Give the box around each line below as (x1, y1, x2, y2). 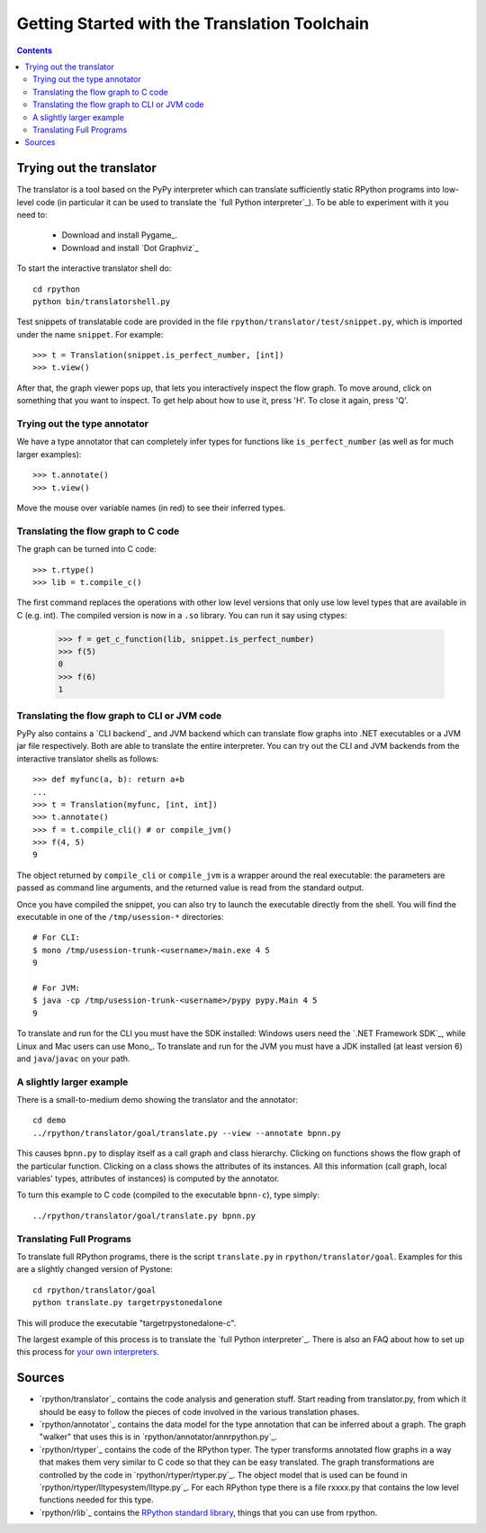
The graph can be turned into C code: (16, 544, 157, 555)
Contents (16, 45, 53, 56)
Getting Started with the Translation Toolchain (16, 14, 369, 33)
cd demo (32, 1115, 67, 1125)
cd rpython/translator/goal (32, 1285, 157, 1295)
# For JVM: (32, 982, 81, 993)
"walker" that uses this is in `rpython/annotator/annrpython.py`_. (39, 1431, 278, 1442)
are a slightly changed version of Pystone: (16, 1264, 173, 1275)
